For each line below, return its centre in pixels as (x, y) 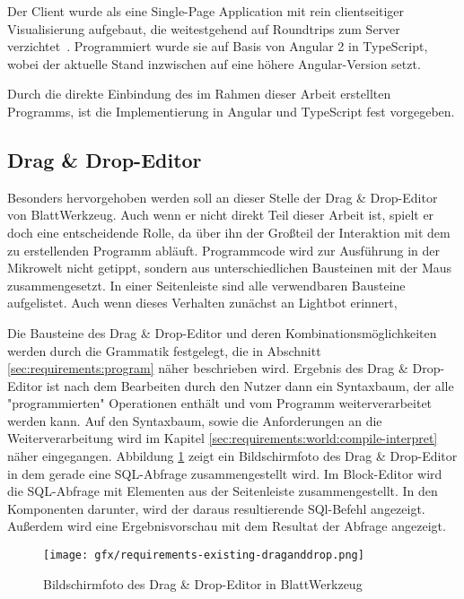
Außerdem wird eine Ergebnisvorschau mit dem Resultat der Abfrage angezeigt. (227, 526)
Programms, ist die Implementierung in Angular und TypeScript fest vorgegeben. (231, 111)
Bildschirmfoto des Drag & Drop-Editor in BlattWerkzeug (203, 583)
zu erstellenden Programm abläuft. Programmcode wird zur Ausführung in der (224, 250)
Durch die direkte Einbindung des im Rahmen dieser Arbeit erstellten (199, 94)
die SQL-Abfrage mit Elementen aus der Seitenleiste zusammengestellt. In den (223, 491)
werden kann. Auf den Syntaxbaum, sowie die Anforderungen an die (195, 420)
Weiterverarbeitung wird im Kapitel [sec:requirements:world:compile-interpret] (223, 438)
